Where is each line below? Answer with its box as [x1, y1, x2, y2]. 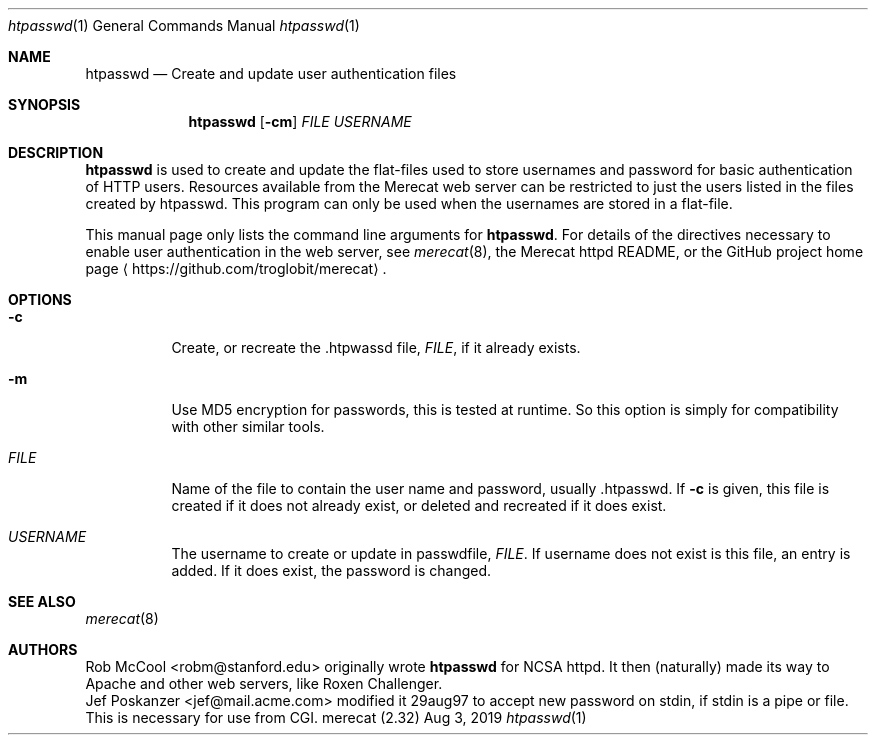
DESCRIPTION [8, 144, 104, 161]
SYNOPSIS [8, 96, 81, 113]
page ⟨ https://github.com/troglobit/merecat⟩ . [85, 260, 387, 277]
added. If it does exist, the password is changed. [171, 562, 492, 579]
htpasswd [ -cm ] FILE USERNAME [188, 113, 412, 130]
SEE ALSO [8, 593, 76, 610]
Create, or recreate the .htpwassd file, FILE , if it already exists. [171, 339, 581, 356]
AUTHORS [8, 641, 78, 658]
